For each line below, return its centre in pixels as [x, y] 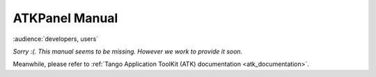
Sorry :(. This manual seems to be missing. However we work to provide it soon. [128, 51]
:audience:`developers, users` [56, 39]
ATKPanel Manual [65, 18]
